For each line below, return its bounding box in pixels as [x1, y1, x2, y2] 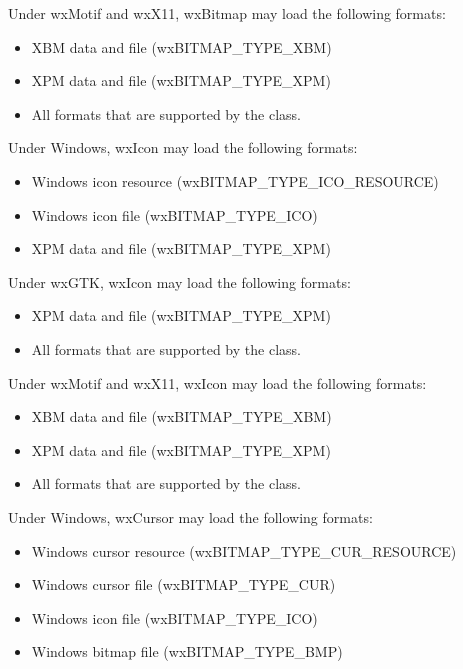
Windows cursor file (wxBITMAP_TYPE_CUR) [31, 574, 336, 595]
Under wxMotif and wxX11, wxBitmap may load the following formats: [8, 3, 446, 23]
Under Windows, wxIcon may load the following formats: [8, 137, 358, 158]
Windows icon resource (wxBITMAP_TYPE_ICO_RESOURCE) [31, 170, 439, 191]
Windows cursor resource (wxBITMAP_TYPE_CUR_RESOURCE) [31, 540, 457, 561]
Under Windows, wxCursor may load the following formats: [8, 506, 373, 527]
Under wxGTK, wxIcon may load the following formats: [8, 271, 351, 292]
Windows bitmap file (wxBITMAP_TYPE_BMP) [31, 641, 343, 662]
